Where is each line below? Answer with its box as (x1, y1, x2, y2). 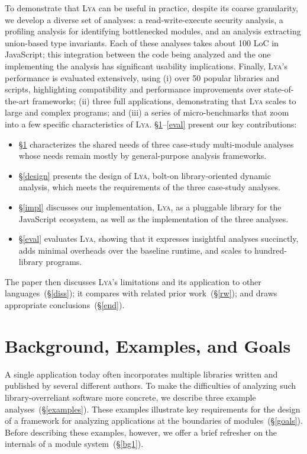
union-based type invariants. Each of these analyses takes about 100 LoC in (5, 36, 279, 49)
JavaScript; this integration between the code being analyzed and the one (5, 48, 271, 60)
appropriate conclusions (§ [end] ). (5, 299, 125, 311)
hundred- (254, 244, 287, 256)
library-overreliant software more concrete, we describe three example (5, 391, 256, 403)
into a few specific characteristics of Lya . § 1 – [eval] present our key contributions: (5, 117, 297, 130)
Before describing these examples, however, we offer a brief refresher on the (5, 426, 277, 438)
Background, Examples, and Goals (5, 333, 291, 357)
